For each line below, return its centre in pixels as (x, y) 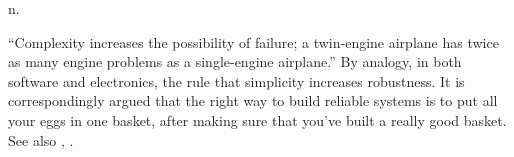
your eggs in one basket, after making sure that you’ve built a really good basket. (257, 119)
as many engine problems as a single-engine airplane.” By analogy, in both (235, 61)
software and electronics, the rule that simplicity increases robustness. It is (236, 80)
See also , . (41, 139)
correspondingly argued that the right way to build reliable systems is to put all (253, 100)
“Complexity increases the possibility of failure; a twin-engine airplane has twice (253, 41)
